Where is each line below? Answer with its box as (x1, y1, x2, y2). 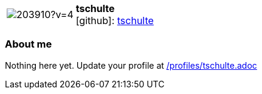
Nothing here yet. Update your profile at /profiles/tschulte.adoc (5, 60, 257, 70)
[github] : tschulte (75, 14, 154, 27)
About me (5, 38, 52, 51)
